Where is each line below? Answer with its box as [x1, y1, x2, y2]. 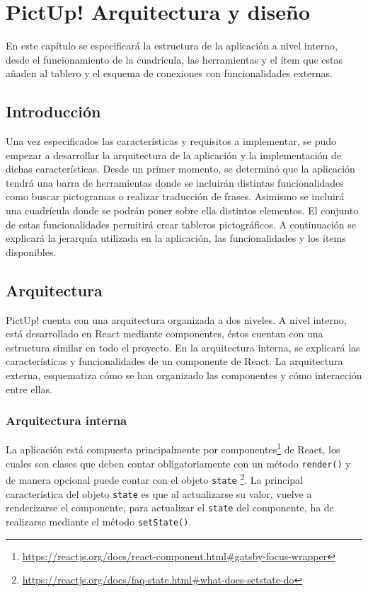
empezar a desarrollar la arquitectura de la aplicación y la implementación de [6, 147, 341, 162]
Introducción [6, 100, 101, 122]
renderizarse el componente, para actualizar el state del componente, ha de [6, 500, 334, 515]
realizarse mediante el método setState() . [6, 513, 192, 528]
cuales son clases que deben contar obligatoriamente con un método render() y [6, 455, 351, 470]
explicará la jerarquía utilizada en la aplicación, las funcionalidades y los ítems [6, 231, 346, 245]
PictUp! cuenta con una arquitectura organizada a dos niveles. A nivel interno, [6, 312, 347, 327]
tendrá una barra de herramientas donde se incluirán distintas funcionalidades [6, 175, 344, 190]
